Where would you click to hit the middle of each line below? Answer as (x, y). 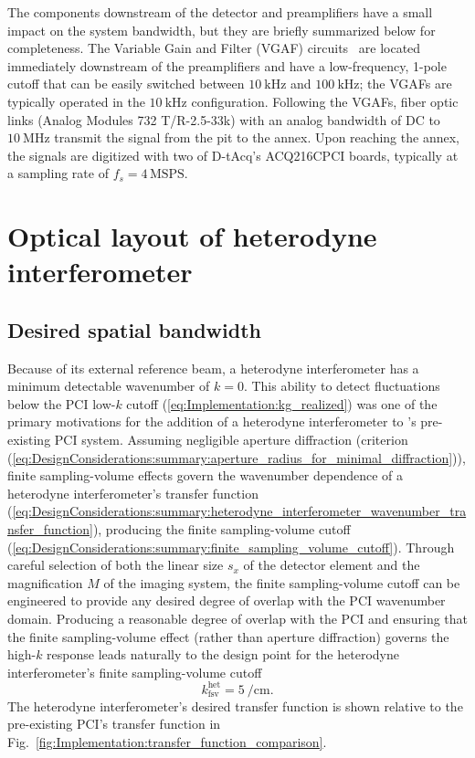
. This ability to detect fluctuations (342, 386)
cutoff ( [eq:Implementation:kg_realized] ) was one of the (282, 403)
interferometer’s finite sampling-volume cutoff (135, 672)
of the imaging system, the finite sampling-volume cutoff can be (282, 582)
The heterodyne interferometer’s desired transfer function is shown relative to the (235, 705)
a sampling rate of (58, 173)
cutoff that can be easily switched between (126, 84)
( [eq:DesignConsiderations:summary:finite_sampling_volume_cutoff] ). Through (231, 547)
